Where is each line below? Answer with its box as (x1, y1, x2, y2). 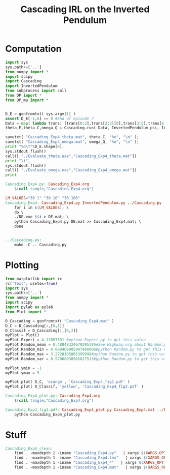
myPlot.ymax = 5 (5, 370, 39, 375)
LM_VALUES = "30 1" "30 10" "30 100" (5, 195, 80, 200)
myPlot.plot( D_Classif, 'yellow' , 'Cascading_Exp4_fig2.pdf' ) (5, 384, 144, 390)
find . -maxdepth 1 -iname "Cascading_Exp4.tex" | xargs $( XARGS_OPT (14, 455, 168, 461)
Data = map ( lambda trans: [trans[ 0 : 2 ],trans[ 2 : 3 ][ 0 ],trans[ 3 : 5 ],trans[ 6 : (5, 121, 166, 126)
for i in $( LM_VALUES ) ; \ (14, 205, 69, 210)
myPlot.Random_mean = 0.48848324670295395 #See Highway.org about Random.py (5, 342, 168, 347)
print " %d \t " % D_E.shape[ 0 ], (5, 144, 65, 150)
